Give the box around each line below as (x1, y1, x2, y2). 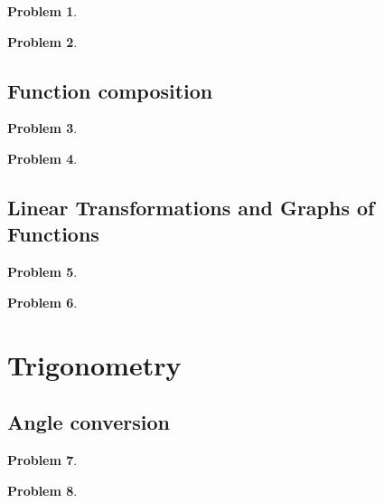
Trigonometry (7, 346, 182, 383)
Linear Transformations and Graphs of (7, 193, 375, 221)
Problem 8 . (7, 480, 78, 499)
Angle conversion (7, 408, 170, 436)
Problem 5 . (7, 262, 78, 281)
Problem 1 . (7, 2, 78, 20)
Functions (7, 220, 99, 248)
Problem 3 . (7, 119, 78, 138)
